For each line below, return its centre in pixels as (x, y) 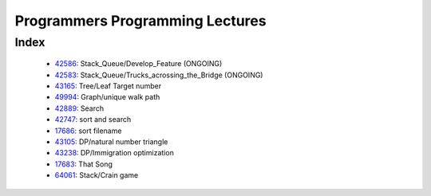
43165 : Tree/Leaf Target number (108, 86)
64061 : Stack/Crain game (97, 175)
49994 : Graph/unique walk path (107, 97)
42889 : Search (79, 108)
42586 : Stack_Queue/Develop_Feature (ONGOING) (138, 64)
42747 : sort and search (93, 120)
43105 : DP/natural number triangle (111, 141)
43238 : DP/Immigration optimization (115, 153)
